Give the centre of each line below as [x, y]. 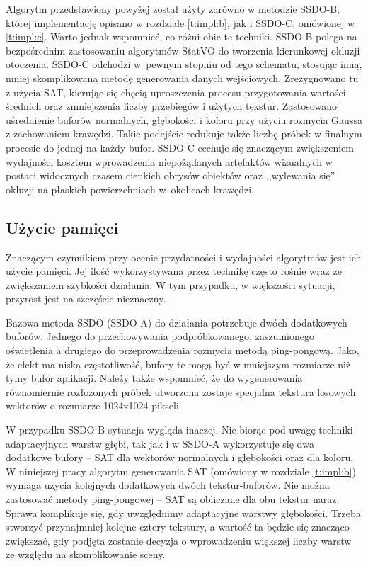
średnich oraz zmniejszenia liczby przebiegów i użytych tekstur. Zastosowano [171, 106]
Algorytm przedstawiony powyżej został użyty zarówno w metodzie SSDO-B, [173, 9]
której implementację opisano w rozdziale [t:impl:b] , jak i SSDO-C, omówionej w [180, 22]
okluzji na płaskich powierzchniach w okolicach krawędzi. [130, 189]
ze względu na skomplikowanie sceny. [86, 554]
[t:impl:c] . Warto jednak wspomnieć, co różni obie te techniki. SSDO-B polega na [182, 36]
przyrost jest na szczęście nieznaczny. [86, 299]
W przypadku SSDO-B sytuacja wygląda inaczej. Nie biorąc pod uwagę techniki [179, 430]
